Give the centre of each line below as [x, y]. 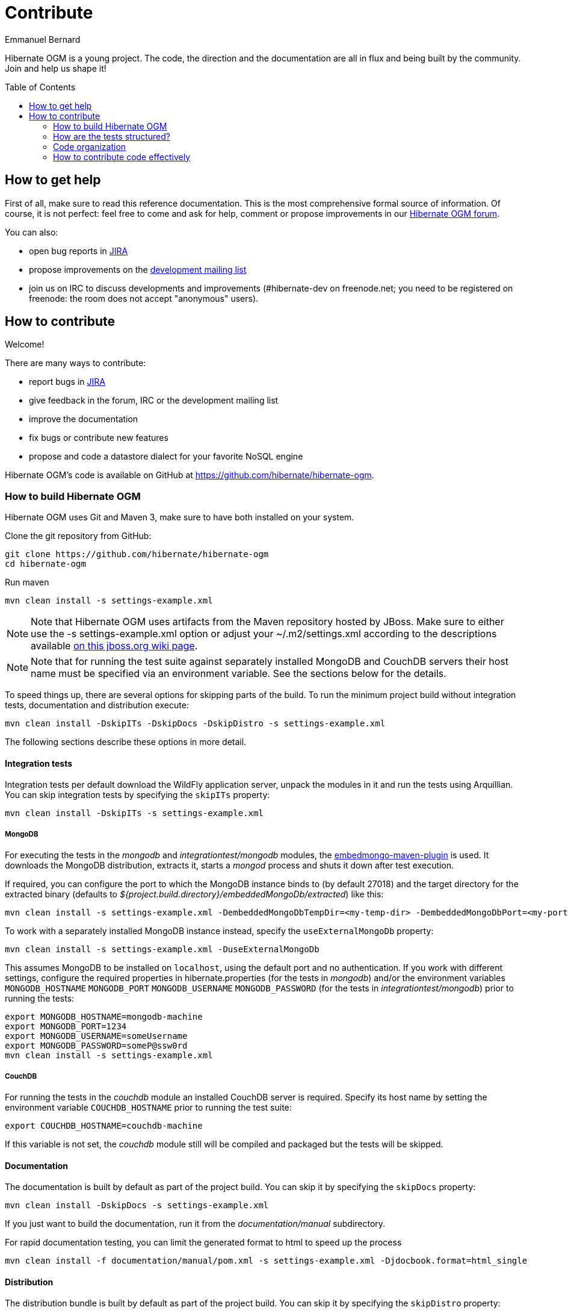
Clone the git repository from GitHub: [78, 536]
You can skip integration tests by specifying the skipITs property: [137, 795]
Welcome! [25, 345]
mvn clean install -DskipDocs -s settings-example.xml [137, 1205]
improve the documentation [84, 419]
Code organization [90, 146]
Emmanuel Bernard [43, 39]
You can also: [32, 232]
